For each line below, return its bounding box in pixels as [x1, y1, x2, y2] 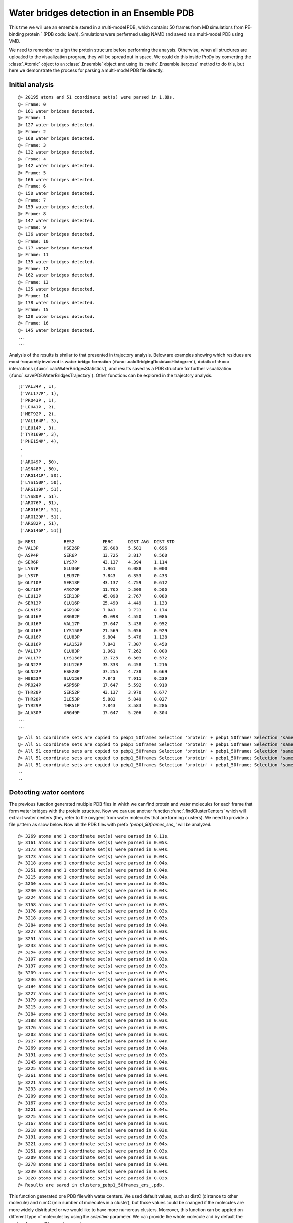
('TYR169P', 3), [20, 432, 59, 437]
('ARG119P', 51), [20, 487, 62, 492]
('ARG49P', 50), [20, 459, 59, 465]
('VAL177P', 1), [20, 390, 59, 396]
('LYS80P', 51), [20, 493, 59, 499]
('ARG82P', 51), [20, 521, 59, 526]
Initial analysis [9, 80, 54, 89]
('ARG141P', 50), [20, 473, 62, 478]
